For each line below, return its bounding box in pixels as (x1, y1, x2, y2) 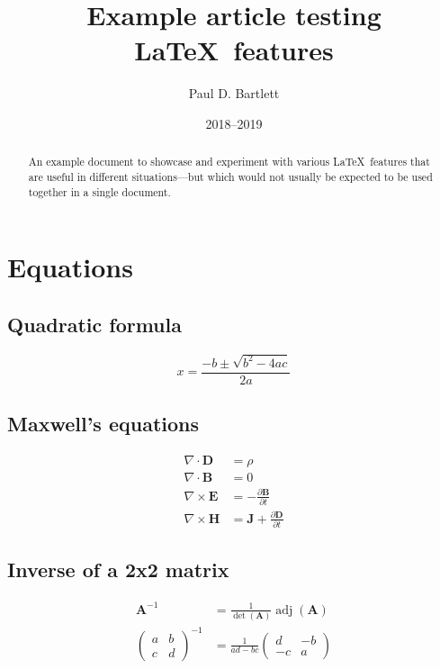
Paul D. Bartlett (188, 84, 280, 103)
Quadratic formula (7, 310, 182, 338)
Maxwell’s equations (7, 410, 200, 438)
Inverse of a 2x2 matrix (7, 556, 229, 583)
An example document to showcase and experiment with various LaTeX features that (28, 154, 430, 169)
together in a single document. (28, 184, 171, 199)
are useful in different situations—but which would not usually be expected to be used (28, 168, 433, 184)
